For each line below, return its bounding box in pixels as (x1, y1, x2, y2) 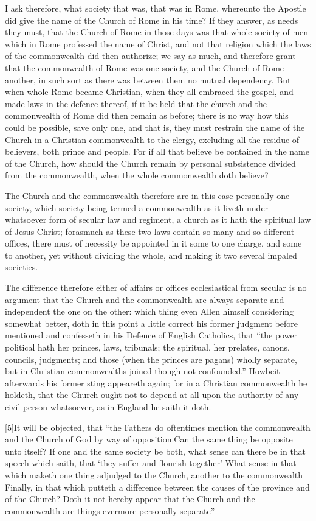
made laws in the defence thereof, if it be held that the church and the (5, 97, 267, 110)
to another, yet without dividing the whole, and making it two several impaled (5, 248, 297, 261)
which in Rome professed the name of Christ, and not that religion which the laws (5, 37, 311, 50)
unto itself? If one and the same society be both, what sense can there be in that (5, 444, 306, 457)
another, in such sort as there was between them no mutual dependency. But (5, 73, 291, 86)
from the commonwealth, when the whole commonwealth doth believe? (5, 169, 269, 181)
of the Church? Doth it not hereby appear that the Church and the (5, 492, 255, 505)
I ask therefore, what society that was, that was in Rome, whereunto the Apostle (5, 2, 306, 14)
